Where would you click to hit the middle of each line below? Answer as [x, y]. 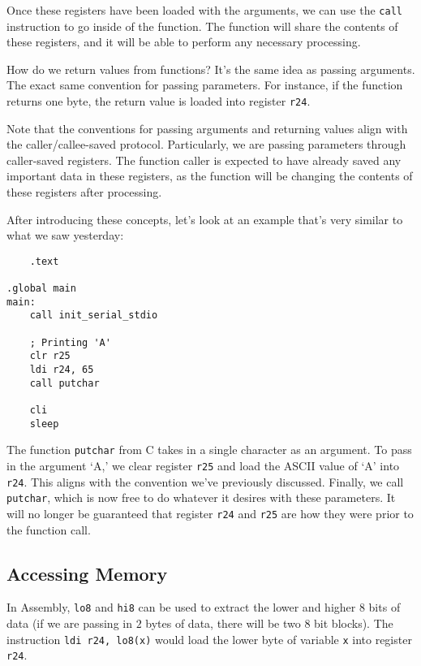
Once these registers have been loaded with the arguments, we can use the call [204, 10]
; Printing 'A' [70, 342]
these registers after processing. [84, 192]
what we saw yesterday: [65, 235]
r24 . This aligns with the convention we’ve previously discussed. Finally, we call [205, 481]
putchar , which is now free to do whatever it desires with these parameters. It [201, 497]
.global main [41, 289]
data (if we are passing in [69, 623]
